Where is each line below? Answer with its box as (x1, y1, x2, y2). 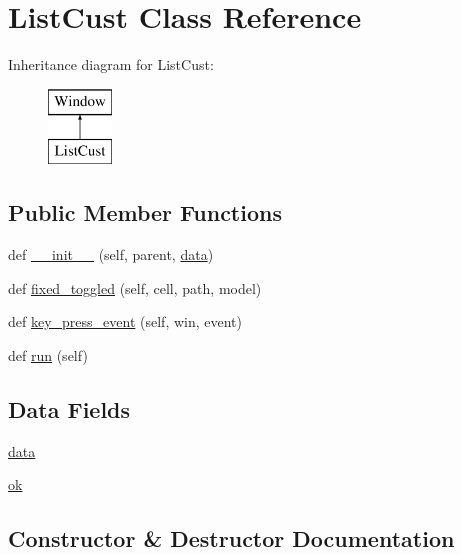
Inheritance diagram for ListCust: (8, 54, 214, 75)
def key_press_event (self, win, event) (8, 311, 242, 332)
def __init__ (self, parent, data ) (8, 244, 214, 265)
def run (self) (8, 344, 88, 365)
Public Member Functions (8, 197, 282, 228)
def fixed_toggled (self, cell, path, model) (8, 277, 262, 298)
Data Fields (8, 393, 131, 424)
